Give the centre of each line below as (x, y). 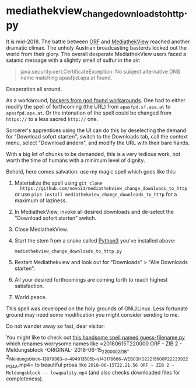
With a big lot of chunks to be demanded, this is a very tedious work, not (93, 154)
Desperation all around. (34, 89)
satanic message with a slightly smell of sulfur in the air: (73, 60)
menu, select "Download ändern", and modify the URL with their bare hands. (98, 143)
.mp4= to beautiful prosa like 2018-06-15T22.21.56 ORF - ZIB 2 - (96, 365)
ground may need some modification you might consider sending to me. (93, 314)
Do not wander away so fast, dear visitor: (55, 326)
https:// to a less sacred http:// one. (52, 119)
